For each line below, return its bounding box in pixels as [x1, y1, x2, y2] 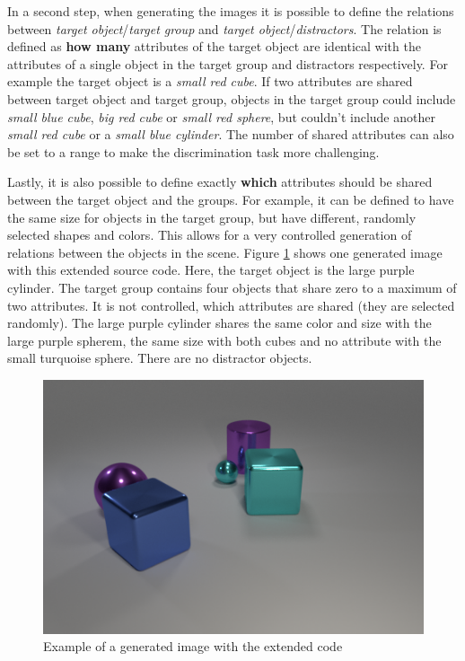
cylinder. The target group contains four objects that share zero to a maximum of [7, 278, 457, 296]
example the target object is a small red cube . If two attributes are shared [7, 72, 413, 91]
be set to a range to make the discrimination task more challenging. [7, 142, 380, 161]
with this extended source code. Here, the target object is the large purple [7, 260, 415, 279]
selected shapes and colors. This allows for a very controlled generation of [7, 225, 412, 244]
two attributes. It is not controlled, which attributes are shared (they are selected [7, 295, 455, 314]
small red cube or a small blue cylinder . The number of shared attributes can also [7, 125, 454, 144]
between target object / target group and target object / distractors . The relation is [7, 19, 442, 38]
